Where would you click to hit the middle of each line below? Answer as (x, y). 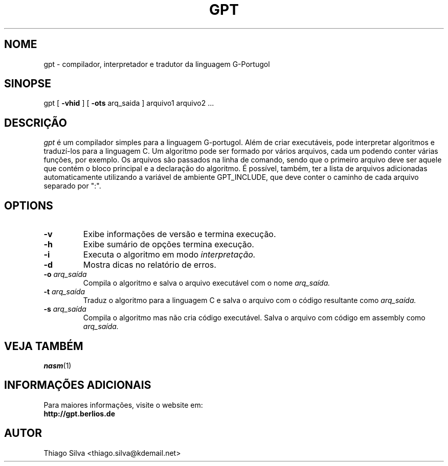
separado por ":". (72, 186)
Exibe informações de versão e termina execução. (180, 234)
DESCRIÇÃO (36, 123)
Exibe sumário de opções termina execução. (169, 244)
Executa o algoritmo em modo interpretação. (169, 255)
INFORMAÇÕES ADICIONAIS (78, 385)
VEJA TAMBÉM (44, 346)
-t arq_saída (64, 292)
